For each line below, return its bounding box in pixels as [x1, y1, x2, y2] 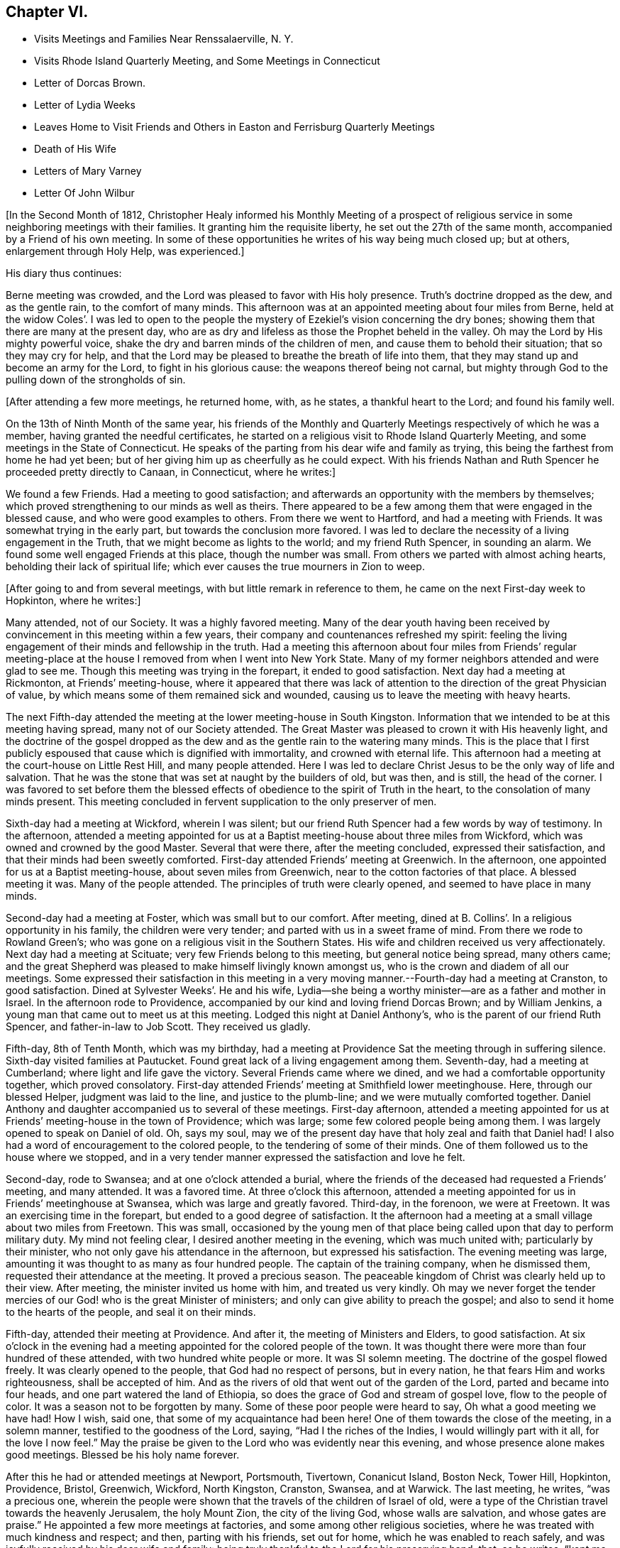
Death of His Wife [34, 143, 116, 156]
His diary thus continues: [6, 267, 122, 280]
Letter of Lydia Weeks [34, 99, 135, 111]
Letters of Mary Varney [34, 165, 142, 178]
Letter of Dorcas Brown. [34, 77, 145, 89]
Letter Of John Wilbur [34, 187, 135, 200]
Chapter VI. [6, 3, 89, 21]
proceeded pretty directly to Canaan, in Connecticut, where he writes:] [6, 466, 336, 479]
